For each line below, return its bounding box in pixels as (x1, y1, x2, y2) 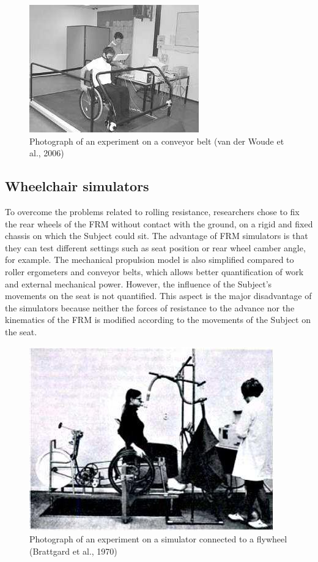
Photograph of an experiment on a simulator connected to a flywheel (29, 533, 287, 545)
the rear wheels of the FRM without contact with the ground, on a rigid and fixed (5, 217, 313, 230)
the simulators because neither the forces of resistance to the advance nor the (5, 301, 295, 314)
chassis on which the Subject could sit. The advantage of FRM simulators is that (5, 229, 308, 242)
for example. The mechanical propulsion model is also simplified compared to (5, 253, 294, 266)
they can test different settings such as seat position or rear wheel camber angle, (5, 241, 306, 254)
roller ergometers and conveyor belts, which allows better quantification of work (5, 265, 304, 278)
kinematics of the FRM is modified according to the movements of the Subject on (5, 313, 311, 326)
